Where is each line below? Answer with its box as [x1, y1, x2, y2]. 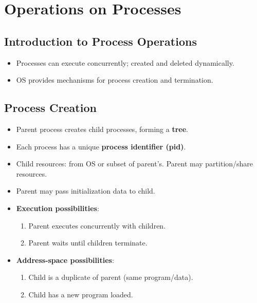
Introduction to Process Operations [4, 33, 197, 49]
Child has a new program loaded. [28, 289, 133, 299]
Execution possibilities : [16, 202, 99, 213]
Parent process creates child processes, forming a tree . [16, 123, 188, 134]
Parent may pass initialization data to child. [16, 185, 155, 196]
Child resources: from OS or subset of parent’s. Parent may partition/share [16, 158, 253, 169]
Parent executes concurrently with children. [28, 220, 166, 231]
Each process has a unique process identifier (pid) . [16, 141, 186, 151]
